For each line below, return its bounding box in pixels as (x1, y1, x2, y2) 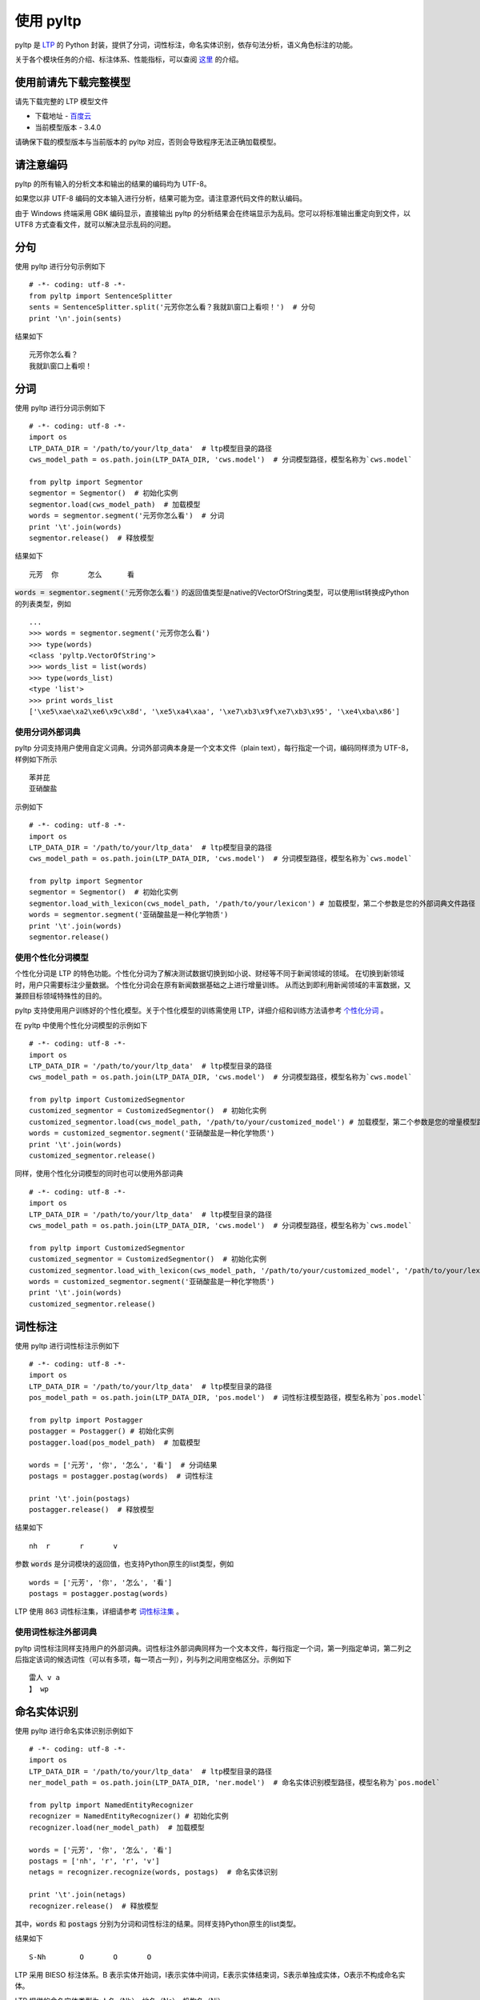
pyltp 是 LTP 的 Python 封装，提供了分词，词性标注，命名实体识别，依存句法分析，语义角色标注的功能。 (14, 40, 358, 50)
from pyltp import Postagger (29, 1415, 143, 1424)
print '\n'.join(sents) (29, 314, 122, 323)
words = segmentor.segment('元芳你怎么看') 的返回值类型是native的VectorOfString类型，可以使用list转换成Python (14, 588, 410, 598)
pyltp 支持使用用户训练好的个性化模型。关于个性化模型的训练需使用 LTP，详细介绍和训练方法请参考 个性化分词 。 (14, 1006, 388, 1015)
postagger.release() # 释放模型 (29, 1505, 154, 1514)
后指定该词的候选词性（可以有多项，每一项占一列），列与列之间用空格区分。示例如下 (14, 1654, 292, 1664)
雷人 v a (29, 1673, 60, 1682)
